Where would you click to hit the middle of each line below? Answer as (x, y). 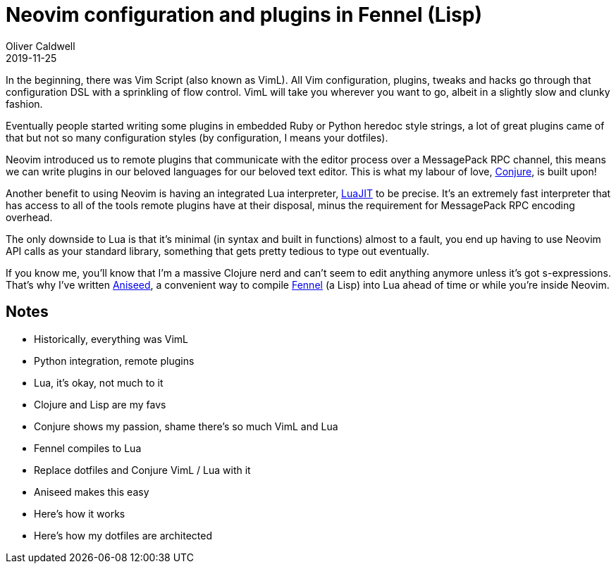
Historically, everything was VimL (111, 339)
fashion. (24, 104)
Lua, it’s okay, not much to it (99, 382)
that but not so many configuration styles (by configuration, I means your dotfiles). (197, 137)
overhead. (29, 217)
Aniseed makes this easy (92, 492)
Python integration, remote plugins (114, 361)
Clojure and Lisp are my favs (100, 404)
